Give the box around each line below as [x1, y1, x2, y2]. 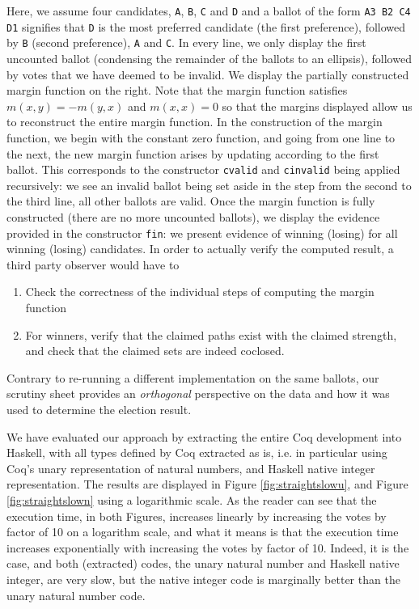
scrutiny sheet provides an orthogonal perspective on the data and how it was [6, 385, 390, 402]
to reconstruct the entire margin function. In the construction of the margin [6, 113, 383, 130]
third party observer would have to [6, 256, 180, 273]
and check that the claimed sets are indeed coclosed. [25, 342, 285, 359]
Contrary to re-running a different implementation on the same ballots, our [6, 369, 379, 386]
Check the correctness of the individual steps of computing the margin [25, 283, 375, 300]
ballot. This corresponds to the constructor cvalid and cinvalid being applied [6, 161, 400, 178]
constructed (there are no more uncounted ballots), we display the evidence [6, 208, 380, 225]
